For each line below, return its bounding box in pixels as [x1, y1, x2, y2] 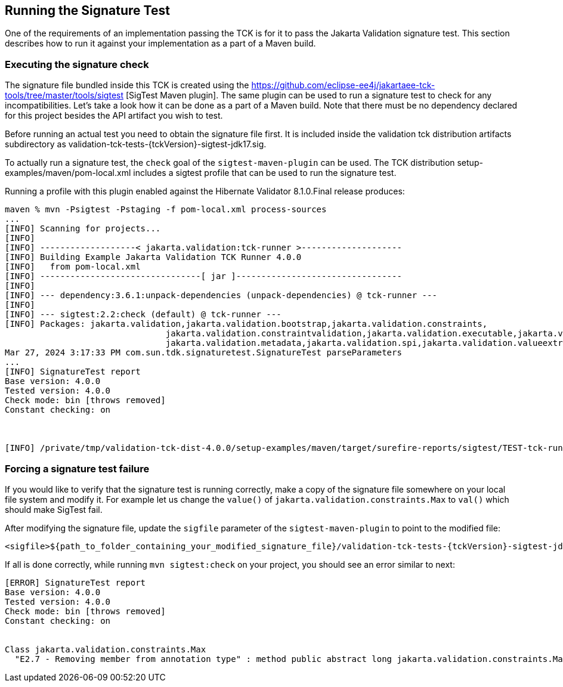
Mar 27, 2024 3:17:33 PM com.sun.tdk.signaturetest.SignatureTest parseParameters [5, 348, 402, 358]
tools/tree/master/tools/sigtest [5, 90, 124, 101]
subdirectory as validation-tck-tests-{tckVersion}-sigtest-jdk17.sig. [5, 139, 267, 150]
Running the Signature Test [5, 3, 170, 18]
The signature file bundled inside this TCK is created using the [5, 80, 249, 91]
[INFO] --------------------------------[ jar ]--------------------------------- [5, 271, 402, 281]
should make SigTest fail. [5, 504, 103, 515]
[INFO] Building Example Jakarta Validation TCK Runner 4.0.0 [5, 252, 302, 262]
